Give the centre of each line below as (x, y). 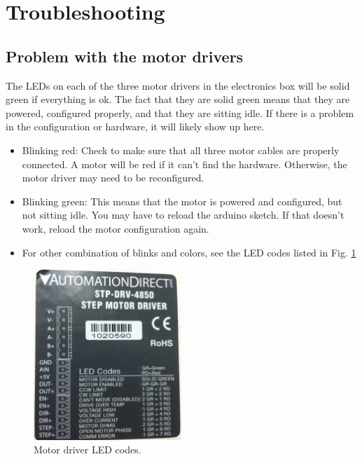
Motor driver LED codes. (88, 450)
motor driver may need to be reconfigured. (113, 178)
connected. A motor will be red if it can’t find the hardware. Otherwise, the (185, 164)
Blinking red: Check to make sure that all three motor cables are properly (181, 150)
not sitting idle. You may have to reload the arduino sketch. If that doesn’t (183, 215)
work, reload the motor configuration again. (116, 228)
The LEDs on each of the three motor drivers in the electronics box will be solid (178, 85)
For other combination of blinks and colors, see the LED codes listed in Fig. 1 (189, 252)
